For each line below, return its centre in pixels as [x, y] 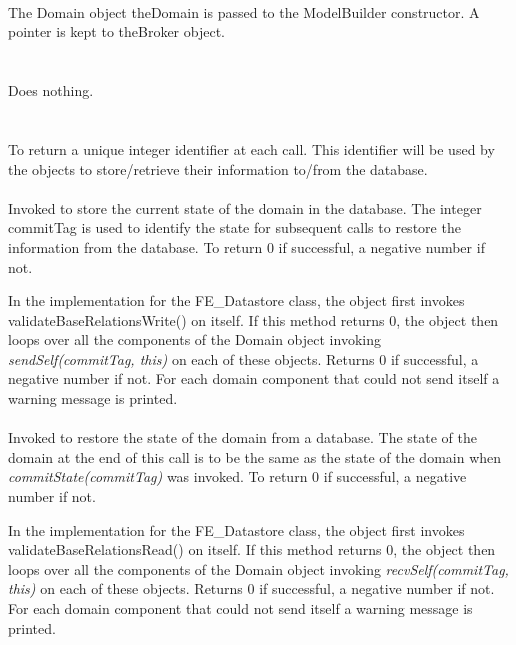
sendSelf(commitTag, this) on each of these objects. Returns [191, 358]
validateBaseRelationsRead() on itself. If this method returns [195, 549]
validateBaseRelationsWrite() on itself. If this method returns [196, 319]
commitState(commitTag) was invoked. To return [158, 476]
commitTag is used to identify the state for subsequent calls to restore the [234, 227]
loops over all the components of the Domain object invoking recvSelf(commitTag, [258, 568]
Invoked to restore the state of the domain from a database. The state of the [242, 437]
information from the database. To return [135, 246]
